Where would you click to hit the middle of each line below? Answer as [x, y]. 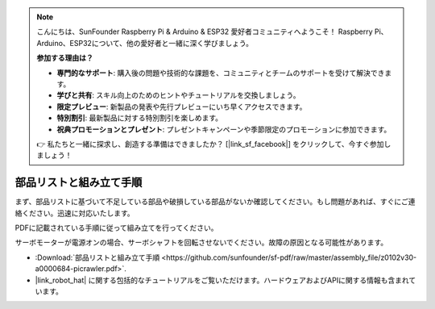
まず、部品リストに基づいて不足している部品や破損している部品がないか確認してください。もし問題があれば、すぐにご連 [215, 202]
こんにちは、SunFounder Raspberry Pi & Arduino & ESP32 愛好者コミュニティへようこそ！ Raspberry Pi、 [212, 31]
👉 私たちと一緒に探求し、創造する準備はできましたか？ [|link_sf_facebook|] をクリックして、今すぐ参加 [210, 144]
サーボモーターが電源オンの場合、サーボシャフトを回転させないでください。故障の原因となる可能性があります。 [201, 243]
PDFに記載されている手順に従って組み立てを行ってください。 [116, 228]
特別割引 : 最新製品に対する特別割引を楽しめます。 [140, 118]
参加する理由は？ [65, 58]
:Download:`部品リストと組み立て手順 [97, 257]
